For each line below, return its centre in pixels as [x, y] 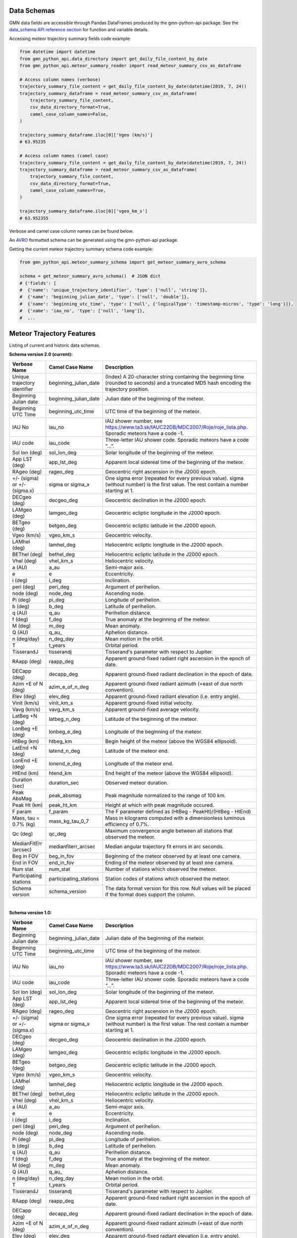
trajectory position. [127, 389]
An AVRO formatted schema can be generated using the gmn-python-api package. [94, 240]
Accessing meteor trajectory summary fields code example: [70, 39]
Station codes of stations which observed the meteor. [168, 878]
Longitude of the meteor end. [139, 764]
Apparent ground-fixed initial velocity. [149, 703]
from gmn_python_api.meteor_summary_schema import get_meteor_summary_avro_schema [123, 262]
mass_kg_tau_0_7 [69, 821]
